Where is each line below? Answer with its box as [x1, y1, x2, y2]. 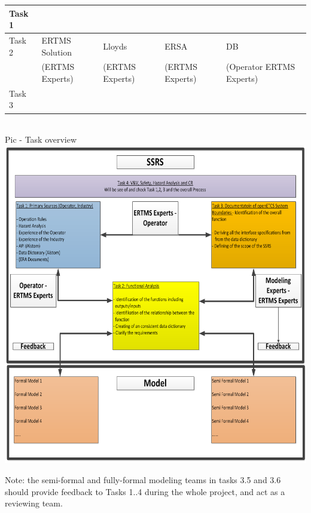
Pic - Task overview [5, 133, 77, 146]
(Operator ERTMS [226, 60, 295, 73]
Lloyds [103, 39, 127, 52]
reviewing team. [5, 497, 63, 509]
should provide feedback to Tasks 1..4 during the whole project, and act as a [5, 485, 285, 497]
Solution [41, 45, 72, 58]
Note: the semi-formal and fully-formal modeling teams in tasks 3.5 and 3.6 [5, 473, 281, 486]
